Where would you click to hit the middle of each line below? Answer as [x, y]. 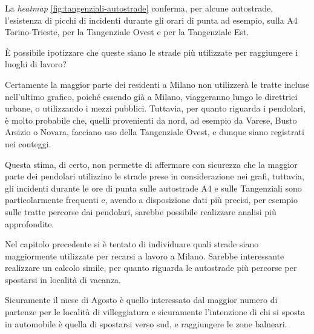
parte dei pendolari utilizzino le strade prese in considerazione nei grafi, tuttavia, [155, 176]
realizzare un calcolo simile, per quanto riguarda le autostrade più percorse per [151, 268]
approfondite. [30, 223]
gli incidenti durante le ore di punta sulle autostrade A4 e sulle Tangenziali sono [153, 188]
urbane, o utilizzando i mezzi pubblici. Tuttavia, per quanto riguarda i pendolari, [155, 108]
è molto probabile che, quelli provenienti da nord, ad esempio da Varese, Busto [151, 120]
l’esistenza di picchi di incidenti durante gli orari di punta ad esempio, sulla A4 [151, 20]
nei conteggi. [28, 143]
